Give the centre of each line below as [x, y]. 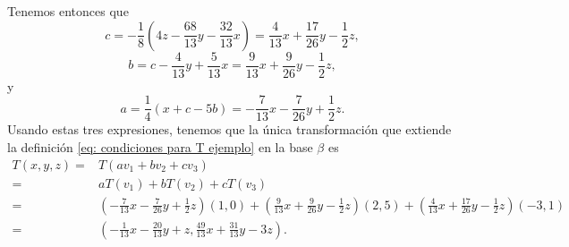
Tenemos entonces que [68, 11]
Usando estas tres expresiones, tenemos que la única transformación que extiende [229, 129]
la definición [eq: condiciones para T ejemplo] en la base [160, 146]
